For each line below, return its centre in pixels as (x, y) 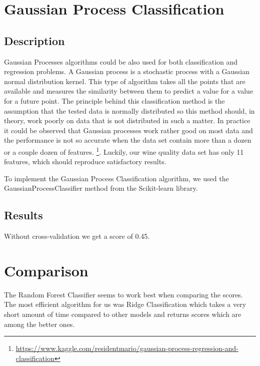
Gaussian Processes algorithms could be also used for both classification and (121, 61)
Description (34, 40)
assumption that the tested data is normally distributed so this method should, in (129, 110)
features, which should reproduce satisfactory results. (85, 161)
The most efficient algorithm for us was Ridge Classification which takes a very (125, 304)
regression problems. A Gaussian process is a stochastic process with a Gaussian (127, 71)
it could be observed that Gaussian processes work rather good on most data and (128, 130)
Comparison (46, 270)
